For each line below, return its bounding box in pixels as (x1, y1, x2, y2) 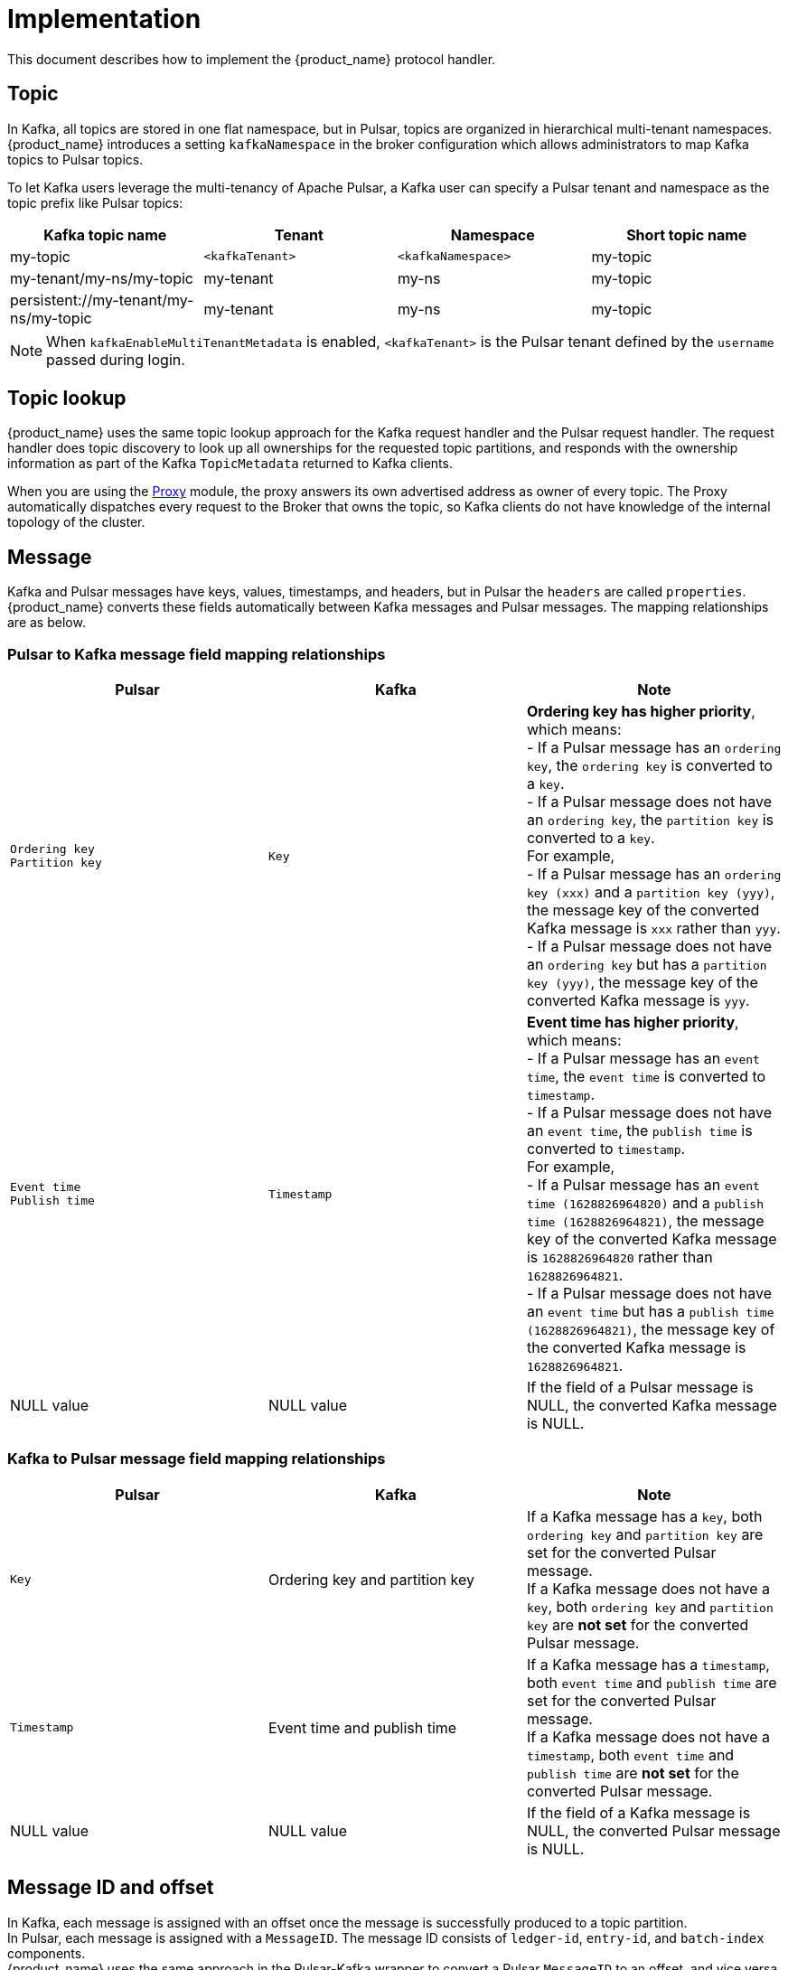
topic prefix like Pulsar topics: (7, 194, 183, 211)
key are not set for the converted (526, 1615, 749, 1634)
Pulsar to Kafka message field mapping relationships (7, 644, 386, 663)
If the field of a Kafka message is (526, 1803, 751, 1822)
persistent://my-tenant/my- (10, 290, 194, 309)
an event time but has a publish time (526, 1302, 774, 1321)
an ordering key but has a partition (526, 955, 767, 974)
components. (7, 1945, 86, 1961)
